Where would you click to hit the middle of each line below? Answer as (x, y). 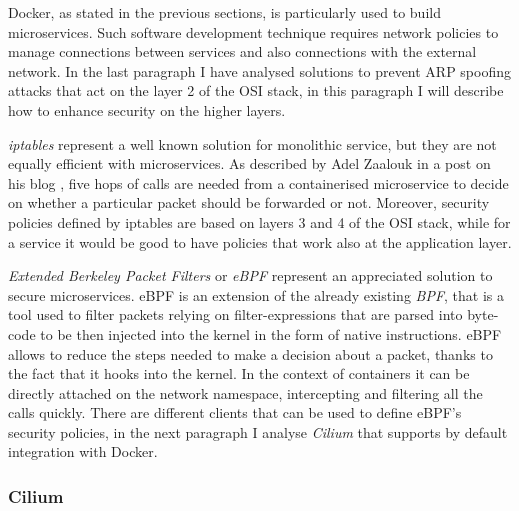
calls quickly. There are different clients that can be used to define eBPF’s (235, 412)
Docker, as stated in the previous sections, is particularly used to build (224, 12)
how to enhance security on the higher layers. (147, 109)
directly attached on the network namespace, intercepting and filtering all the (245, 392)
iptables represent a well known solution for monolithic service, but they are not (252, 143)
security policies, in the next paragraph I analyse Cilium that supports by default (258, 431)
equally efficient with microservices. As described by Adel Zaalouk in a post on (249, 163)
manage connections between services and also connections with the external (242, 51)
